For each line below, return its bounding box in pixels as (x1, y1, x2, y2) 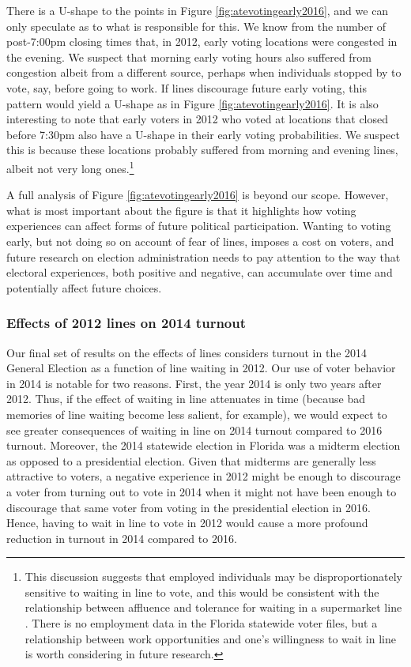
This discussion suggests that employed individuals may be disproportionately (25, 568, 402, 585)
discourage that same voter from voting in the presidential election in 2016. (6, 499, 371, 515)
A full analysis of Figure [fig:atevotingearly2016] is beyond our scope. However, (6, 187, 389, 203)
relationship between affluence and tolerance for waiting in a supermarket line (25, 599, 402, 616)
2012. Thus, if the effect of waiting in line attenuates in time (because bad (6, 390, 366, 407)
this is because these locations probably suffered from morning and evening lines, (6, 141, 398, 158)
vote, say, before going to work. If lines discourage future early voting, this (6, 79, 367, 96)
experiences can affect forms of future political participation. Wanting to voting (6, 217, 391, 234)
